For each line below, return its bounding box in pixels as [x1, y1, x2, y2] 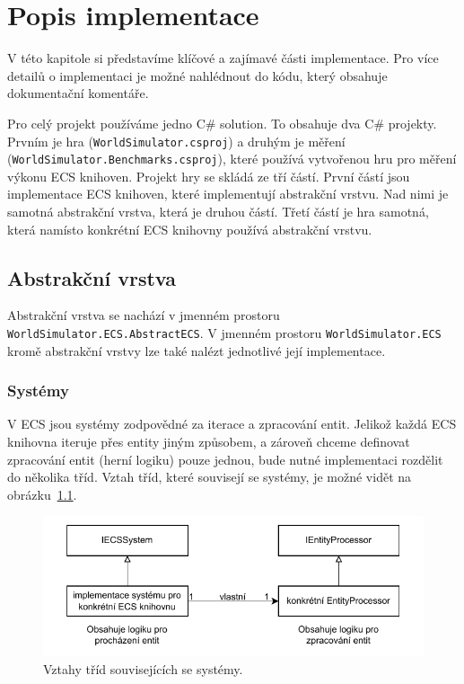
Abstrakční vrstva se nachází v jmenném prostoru [7, 306, 280, 324]
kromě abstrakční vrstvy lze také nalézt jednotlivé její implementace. [7, 341, 386, 360]
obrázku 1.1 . [7, 484, 77, 503]
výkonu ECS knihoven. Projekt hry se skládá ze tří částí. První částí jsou [7, 166, 410, 185]
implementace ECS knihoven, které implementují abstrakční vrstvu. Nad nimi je [7, 184, 449, 203]
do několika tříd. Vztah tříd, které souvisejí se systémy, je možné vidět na [7, 467, 412, 486]
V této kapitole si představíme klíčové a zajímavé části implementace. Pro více [7, 49, 439, 67]
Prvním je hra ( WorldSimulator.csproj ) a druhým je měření [7, 131, 346, 150]
